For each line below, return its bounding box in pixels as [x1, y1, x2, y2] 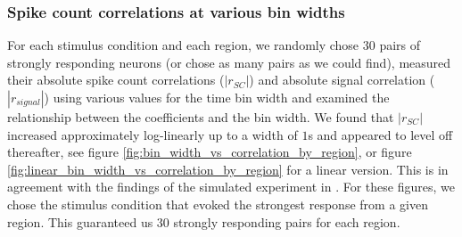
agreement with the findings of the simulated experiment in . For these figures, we [7, 177, 455, 196]
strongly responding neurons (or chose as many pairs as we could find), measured [7, 53, 451, 71]
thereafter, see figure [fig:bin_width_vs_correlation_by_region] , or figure [7, 143, 412, 161]
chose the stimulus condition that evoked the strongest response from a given [7, 194, 428, 213]
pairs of [379, 36, 421, 54]
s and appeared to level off [308, 125, 453, 143]
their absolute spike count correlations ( [7, 70, 225, 89]
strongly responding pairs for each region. [173, 212, 400, 231]
